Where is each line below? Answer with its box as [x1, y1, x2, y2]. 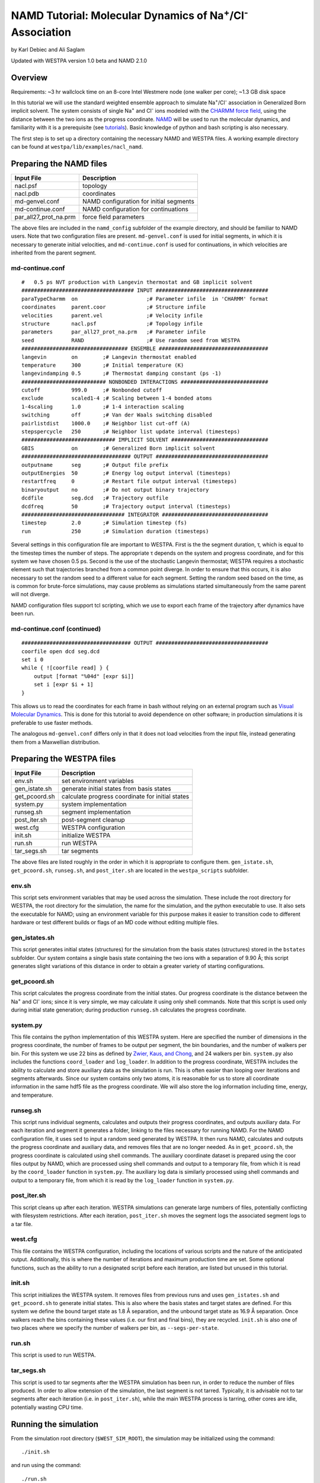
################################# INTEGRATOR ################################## [21, 511, 268, 518]
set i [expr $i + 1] [33, 681, 94, 688]
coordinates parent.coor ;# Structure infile [21, 304, 206, 311]
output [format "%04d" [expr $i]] [33, 673, 135, 679]
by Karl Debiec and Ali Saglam [11, 46, 85, 53]
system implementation [61, 800, 127, 809]
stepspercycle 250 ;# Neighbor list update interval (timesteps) [21, 428, 241, 435]
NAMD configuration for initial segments [82, 197, 195, 205]
